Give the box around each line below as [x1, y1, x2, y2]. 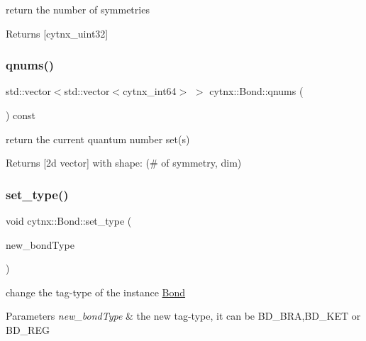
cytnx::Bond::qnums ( [209, 84, 304, 99]
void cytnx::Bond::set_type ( [6, 213, 132, 228]
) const [6, 108, 36, 122]
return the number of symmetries [6, 2, 150, 16]
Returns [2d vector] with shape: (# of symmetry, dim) [6, 155, 242, 170]
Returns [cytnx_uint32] [6, 26, 109, 40]
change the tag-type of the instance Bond [6, 284, 186, 299]
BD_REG [6, 322, 50, 337]
